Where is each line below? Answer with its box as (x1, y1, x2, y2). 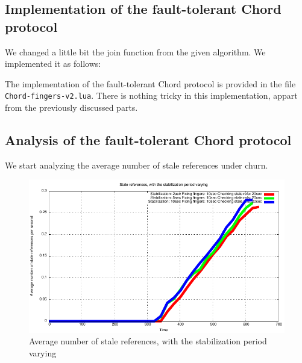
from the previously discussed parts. (5, 101, 138, 114)
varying (29, 347, 57, 359)
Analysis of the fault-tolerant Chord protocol (5, 131, 292, 149)
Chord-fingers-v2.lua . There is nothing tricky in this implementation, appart (5, 89, 298, 102)
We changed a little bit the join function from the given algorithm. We (5, 45, 266, 58)
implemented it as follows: (5, 57, 101, 70)
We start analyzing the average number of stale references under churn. (5, 158, 268, 171)
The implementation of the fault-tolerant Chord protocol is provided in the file (5, 77, 296, 90)
